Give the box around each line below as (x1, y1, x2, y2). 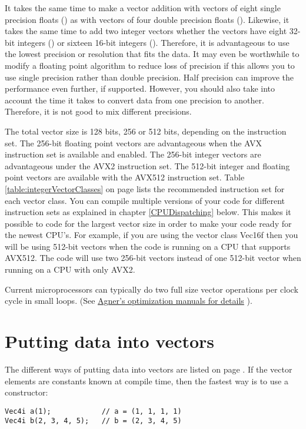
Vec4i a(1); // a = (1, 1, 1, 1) (5, 407, 182, 415)
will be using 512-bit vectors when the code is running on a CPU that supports (5, 240, 291, 252)
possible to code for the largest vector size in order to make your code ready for (5, 217, 292, 229)
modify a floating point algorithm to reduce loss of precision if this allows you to (5, 59, 295, 71)
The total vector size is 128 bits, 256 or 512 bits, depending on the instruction (5, 125, 287, 137)
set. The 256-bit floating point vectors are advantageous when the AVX (5, 136, 262, 149)
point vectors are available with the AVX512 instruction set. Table (5, 171, 245, 183)
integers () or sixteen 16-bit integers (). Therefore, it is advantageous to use (17, 36, 290, 48)
